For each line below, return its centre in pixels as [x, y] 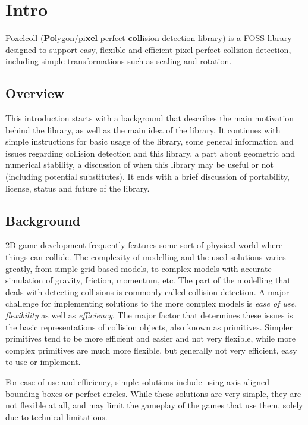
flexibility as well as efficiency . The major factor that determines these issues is [149, 315]
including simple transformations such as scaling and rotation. [119, 61]
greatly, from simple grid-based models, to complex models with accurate [139, 268]
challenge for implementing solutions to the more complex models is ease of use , [151, 303]
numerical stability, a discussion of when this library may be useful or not [139, 165]
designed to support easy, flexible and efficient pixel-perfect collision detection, [148, 49]
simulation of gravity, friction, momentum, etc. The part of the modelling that [148, 280]
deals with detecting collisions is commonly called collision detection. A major [147, 291]
